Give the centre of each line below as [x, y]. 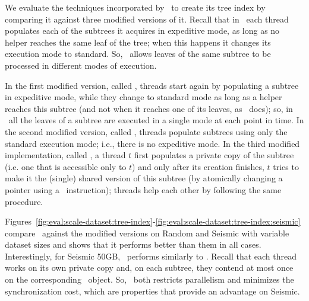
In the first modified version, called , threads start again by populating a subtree [152, 85]
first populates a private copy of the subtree [214, 155]
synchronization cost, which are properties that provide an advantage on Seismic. [152, 291]
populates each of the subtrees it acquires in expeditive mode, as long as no [142, 31]
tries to [286, 166]
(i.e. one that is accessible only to [66, 166]
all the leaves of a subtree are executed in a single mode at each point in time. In [156, 120]
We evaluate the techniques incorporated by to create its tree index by [135, 7]
